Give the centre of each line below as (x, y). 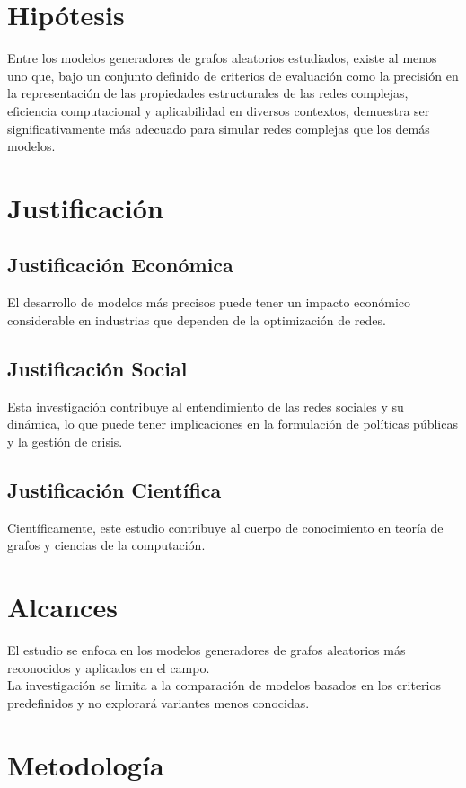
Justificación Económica (120, 265)
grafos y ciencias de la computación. (106, 545)
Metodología (86, 764)
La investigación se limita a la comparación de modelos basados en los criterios (224, 685)
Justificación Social (97, 368)
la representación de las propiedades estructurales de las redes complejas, (208, 93)
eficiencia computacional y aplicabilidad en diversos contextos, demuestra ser (219, 110)
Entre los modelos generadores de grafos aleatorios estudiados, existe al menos (222, 58)
